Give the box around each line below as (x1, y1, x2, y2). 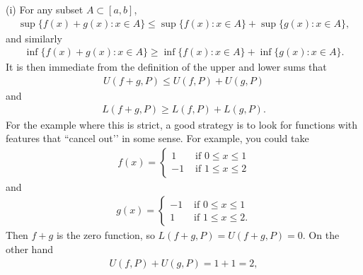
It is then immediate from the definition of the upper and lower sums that (6, 59, 327, 74)
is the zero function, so (56, 228, 155, 242)
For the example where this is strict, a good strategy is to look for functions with (6, 117, 358, 131)
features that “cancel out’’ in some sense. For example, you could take (6, 131, 309, 146)
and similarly (6, 30, 62, 45)
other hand (6, 241, 53, 256)
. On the (302, 228, 340, 242)
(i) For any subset (6, 2, 83, 16)
